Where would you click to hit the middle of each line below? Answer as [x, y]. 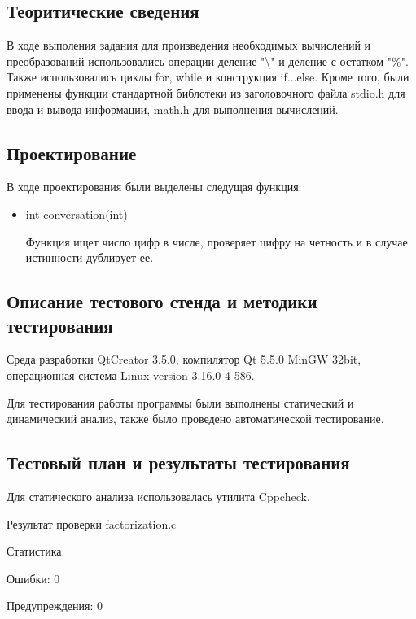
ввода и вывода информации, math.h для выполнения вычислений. [173, 109]
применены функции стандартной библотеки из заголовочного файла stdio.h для [206, 92]
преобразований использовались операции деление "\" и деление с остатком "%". [208, 61]
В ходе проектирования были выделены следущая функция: [154, 187]
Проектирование [72, 153]
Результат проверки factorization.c [92, 523]
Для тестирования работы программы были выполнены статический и [180, 402]
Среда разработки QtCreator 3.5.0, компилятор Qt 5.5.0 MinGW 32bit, [184, 359]
